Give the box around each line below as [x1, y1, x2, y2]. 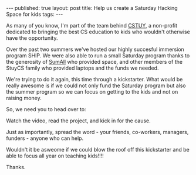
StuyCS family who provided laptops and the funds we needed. [6, 64, 159, 71]
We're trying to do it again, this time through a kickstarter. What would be [6, 76, 183, 83]
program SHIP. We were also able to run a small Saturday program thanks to [6, 52, 190, 59]
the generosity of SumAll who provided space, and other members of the [6, 59, 183, 65]
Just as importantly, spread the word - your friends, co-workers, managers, [6, 129, 189, 135]
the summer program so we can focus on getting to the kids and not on [6, 88, 178, 95]
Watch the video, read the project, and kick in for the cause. [6, 117, 151, 124]
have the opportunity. [6, 35, 58, 42]
